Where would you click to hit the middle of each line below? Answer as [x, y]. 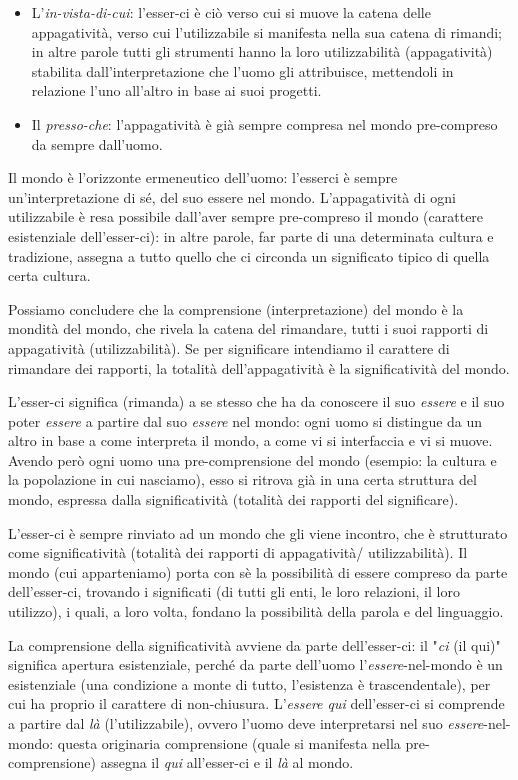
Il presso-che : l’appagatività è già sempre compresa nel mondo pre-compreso [264, 123]
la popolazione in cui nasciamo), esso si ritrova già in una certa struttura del [242, 479]
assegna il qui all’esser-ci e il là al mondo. [227, 762]
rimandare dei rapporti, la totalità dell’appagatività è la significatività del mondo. [259, 367]
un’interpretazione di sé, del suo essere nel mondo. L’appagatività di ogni [232, 196]
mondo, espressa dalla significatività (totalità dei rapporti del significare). [233, 499]
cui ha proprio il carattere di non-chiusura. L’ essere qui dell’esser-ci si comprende [256, 703]
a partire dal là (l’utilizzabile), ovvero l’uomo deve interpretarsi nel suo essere [246, 723]
